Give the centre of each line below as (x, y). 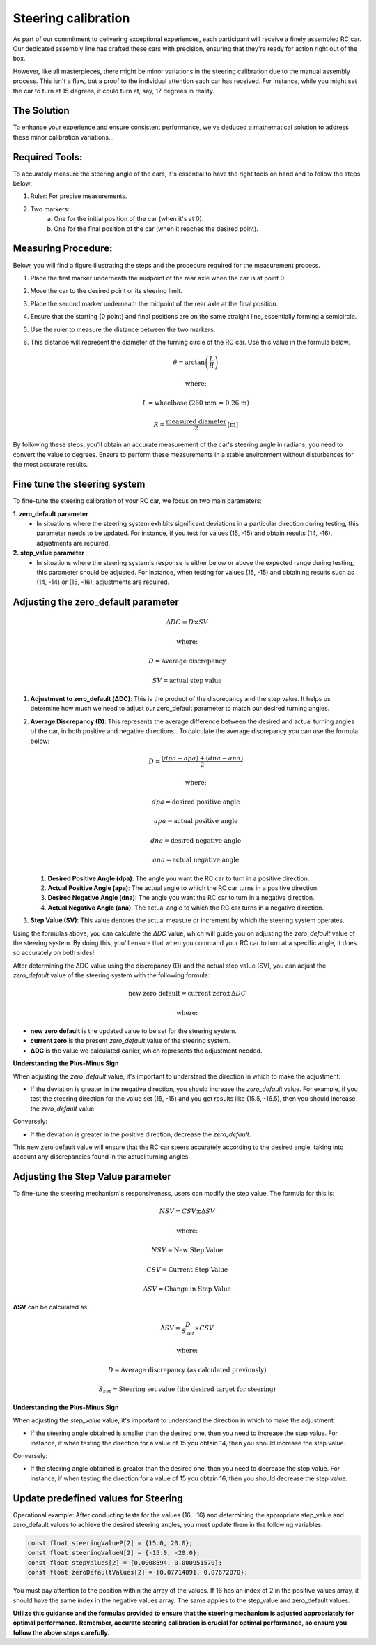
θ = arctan (189, 362)
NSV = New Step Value (187, 1250)
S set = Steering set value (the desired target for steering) (187, 1390)
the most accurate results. (50, 465)
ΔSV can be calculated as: (51, 1307)
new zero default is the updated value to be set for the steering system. (133, 1031)
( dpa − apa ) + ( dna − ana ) (202, 758)
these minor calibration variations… (63, 137)
